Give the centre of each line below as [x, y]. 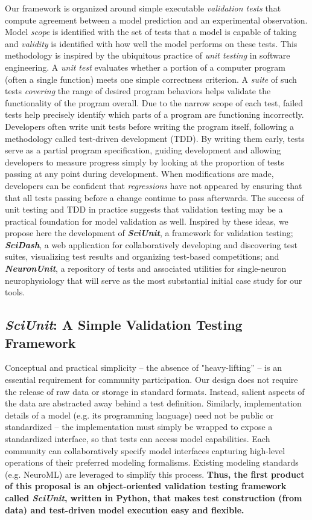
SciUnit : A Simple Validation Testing [124, 325]
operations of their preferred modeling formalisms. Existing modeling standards [152, 462]
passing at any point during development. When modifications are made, [139, 174]
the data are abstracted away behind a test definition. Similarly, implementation [153, 403]
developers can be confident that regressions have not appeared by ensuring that [154, 185]
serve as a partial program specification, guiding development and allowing [143, 150]
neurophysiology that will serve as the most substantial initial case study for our [154, 280]
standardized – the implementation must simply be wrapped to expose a [139, 427]
